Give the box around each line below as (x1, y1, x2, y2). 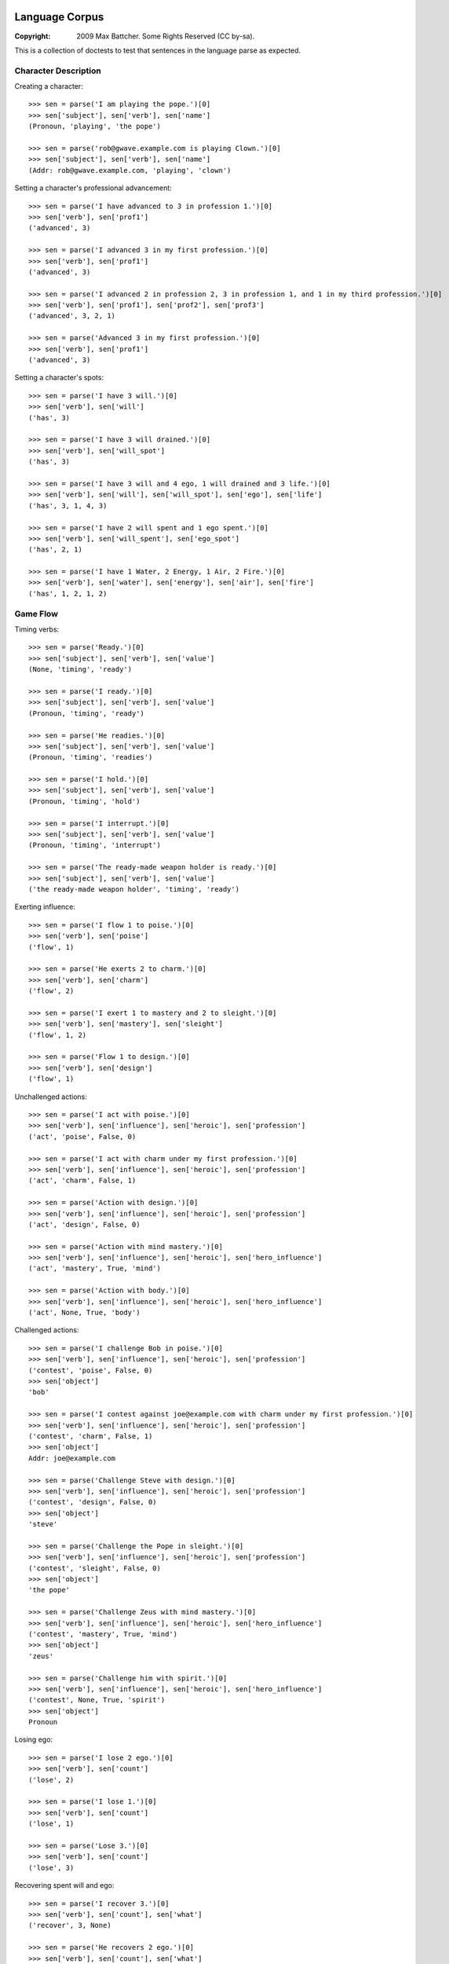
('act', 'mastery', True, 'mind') (28, 1264, 161, 1273)
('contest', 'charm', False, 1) (28, 1431, 153, 1441)
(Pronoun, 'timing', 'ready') (28, 709, 145, 718)
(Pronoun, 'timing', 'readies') (28, 753, 153, 762)
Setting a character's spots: (14, 373, 104, 383)
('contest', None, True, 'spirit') (28, 1695, 166, 1705)
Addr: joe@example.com (28, 1453, 116, 1463)
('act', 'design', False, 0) (28, 1220, 141, 1229)
